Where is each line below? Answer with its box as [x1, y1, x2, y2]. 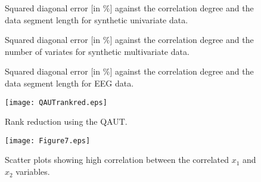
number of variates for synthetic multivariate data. [5, 45, 189, 57]
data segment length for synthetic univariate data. [5, 13, 188, 26]
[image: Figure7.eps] [5, 136, 91, 145]
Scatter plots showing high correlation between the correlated [5, 153, 229, 166]
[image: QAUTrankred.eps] [5, 98, 107, 107]
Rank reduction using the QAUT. [5, 115, 128, 128]
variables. [15, 165, 50, 178]
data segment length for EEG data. [5, 76, 134, 89]
